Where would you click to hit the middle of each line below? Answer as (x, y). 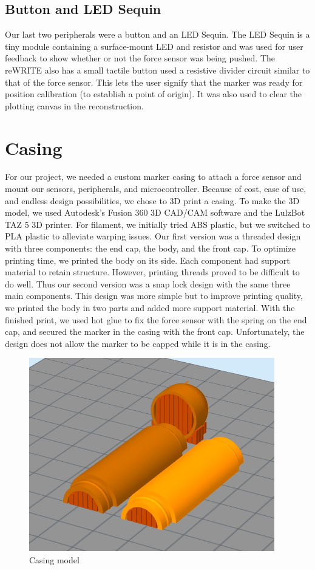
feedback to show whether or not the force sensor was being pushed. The (140, 58)
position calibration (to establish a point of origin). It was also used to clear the (154, 94)
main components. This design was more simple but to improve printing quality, (154, 296)
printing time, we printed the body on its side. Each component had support (147, 260)
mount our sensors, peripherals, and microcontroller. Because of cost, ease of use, (156, 189)
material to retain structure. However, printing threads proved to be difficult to (152, 272)
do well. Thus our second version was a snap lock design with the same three (148, 283)
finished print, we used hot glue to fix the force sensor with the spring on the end (156, 319)
